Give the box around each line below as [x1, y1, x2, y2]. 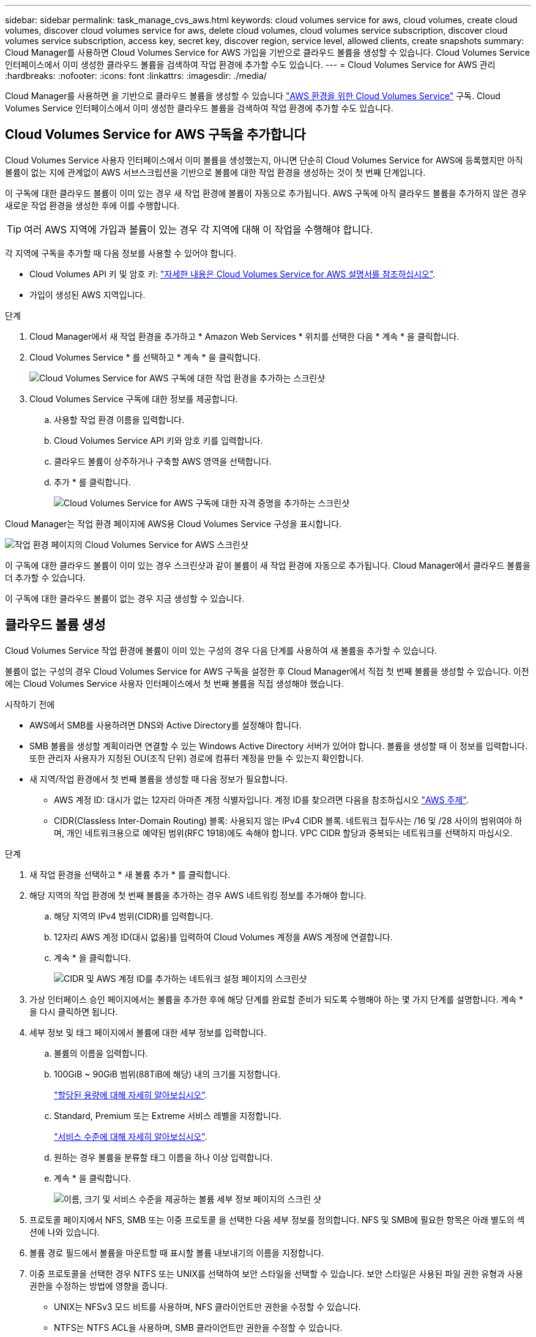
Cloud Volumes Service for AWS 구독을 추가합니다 [5, 127, 306, 143]
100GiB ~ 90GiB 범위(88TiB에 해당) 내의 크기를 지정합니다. [54, 1068, 281, 1079]
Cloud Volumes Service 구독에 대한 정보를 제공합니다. [29, 393, 238, 404]
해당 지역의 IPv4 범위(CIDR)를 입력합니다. [54, 910, 214, 921]
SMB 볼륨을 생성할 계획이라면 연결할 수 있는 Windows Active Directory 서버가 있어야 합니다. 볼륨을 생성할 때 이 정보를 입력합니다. [29, 740, 527, 751]
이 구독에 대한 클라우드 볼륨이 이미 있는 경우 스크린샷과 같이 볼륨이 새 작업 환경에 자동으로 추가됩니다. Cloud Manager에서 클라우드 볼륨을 [5, 560, 531, 571]
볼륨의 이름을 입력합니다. [54, 1047, 148, 1058]
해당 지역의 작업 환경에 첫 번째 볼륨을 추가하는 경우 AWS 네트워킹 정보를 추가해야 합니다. [29, 889, 367, 901]
